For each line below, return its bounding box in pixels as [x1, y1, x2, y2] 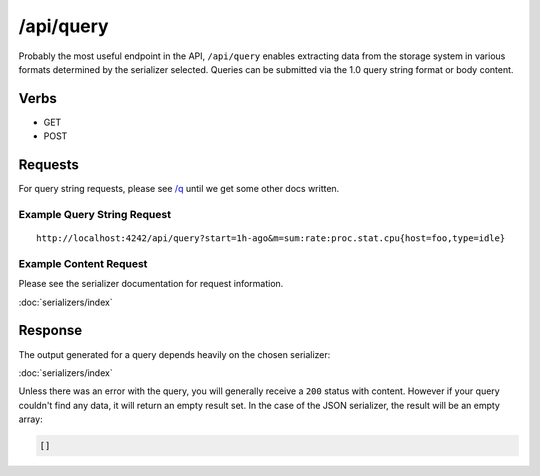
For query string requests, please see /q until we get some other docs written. [18, 183, 340, 195]
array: [18, 413, 44, 425]
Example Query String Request [18, 207, 172, 221]
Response [18, 322, 83, 339]
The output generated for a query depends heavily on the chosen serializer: [18, 348, 331, 360]
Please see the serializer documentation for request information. [18, 278, 284, 290]
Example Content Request [18, 256, 148, 270]
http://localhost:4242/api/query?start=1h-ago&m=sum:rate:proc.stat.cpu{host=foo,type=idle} [36, 233, 506, 244]
